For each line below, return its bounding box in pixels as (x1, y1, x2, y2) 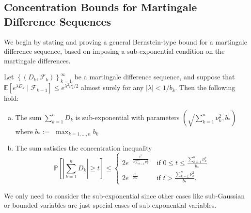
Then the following (179, 82, 235, 92)
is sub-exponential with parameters (75, 112, 180, 122)
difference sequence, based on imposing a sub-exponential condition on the (4, 46, 225, 56)
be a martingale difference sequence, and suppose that (74, 72, 235, 82)
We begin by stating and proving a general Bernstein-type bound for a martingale (4, 36, 247, 46)
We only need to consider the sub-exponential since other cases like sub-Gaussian (4, 190, 245, 200)
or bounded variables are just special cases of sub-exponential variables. (4, 200, 217, 210)
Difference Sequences (4, 14, 111, 29)
